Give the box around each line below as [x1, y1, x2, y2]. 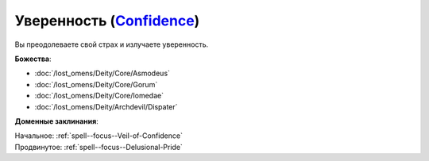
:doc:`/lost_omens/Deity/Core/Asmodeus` [34, 68, 171, 79]
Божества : [14, 54, 52, 63]
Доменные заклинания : [14, 116, 99, 126]
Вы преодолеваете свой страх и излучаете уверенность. [14, 40, 209, 49]
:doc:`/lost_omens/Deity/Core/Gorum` [34, 79, 158, 89]
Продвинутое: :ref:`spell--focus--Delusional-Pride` [14, 142, 183, 151]
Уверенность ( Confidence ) [14, 12, 200, 29]
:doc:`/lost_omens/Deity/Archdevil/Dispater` [34, 102, 178, 111]
